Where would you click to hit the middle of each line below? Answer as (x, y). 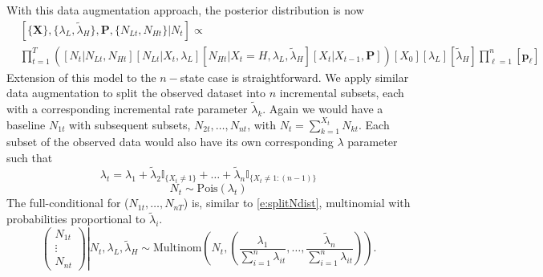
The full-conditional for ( (68, 203)
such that (30, 158)
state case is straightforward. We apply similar (294, 77)
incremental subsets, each (342, 93)
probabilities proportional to (76, 219)
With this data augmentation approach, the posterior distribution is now (185, 10)
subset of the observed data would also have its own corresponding (170, 142)
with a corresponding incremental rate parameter (127, 109)
